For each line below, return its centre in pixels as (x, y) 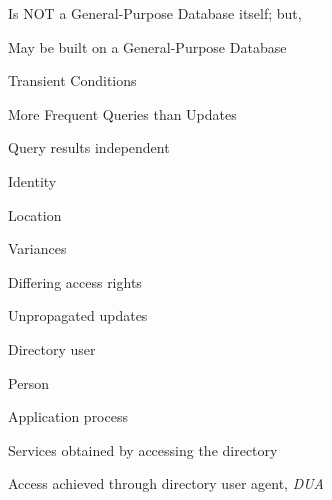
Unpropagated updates (78, 315)
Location (35, 214)
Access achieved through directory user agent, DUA (166, 483)
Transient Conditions (72, 80)
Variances (37, 248)
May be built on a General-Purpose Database (147, 46)
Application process (68, 416)
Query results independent (89, 147)
